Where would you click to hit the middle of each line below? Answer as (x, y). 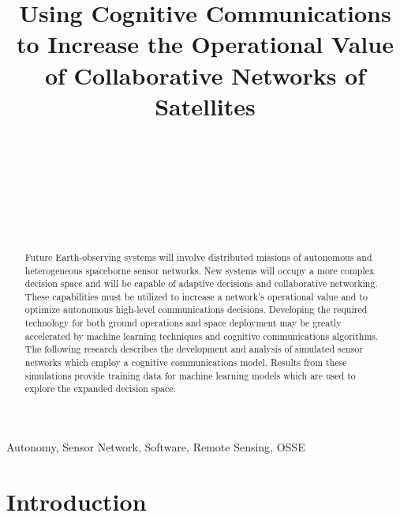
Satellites (205, 106)
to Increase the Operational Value (205, 44)
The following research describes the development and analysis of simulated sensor (194, 349)
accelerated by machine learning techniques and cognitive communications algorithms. (202, 336)
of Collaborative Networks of (205, 75)
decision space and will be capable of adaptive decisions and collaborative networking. (201, 283)
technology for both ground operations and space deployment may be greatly (183, 323)
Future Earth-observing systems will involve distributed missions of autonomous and (198, 257)
